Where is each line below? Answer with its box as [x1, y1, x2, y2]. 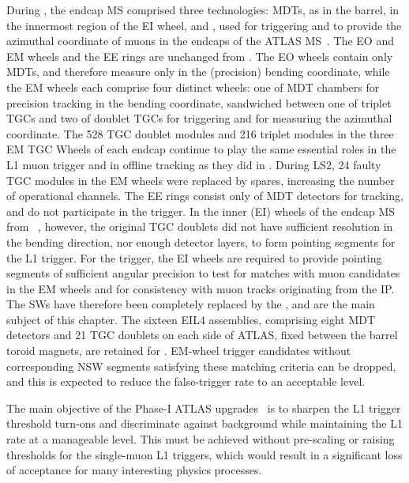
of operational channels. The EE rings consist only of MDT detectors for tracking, [6, 187, 403, 204]
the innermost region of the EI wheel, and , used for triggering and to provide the [6, 17, 402, 33]
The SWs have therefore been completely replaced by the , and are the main [6, 296, 375, 312]
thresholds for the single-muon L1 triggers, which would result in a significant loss [6, 446, 403, 462]
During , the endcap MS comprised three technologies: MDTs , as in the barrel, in [6, 2, 400, 17]
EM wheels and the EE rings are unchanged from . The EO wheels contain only [6, 47, 393, 64]
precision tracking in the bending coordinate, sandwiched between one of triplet [6, 94, 392, 111]
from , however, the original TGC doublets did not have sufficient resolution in [6, 218, 393, 235]
